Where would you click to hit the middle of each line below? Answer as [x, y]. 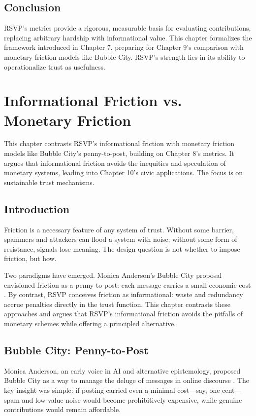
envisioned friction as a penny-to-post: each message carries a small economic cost [128, 284]
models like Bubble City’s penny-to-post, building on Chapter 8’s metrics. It [119, 153]
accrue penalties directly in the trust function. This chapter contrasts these [117, 304]
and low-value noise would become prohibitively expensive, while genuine [132, 399]
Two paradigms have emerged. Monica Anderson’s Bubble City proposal [113, 275]
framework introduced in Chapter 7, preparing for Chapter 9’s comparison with [124, 47]
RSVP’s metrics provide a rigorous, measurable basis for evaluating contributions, [128, 28]
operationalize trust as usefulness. [55, 66]
